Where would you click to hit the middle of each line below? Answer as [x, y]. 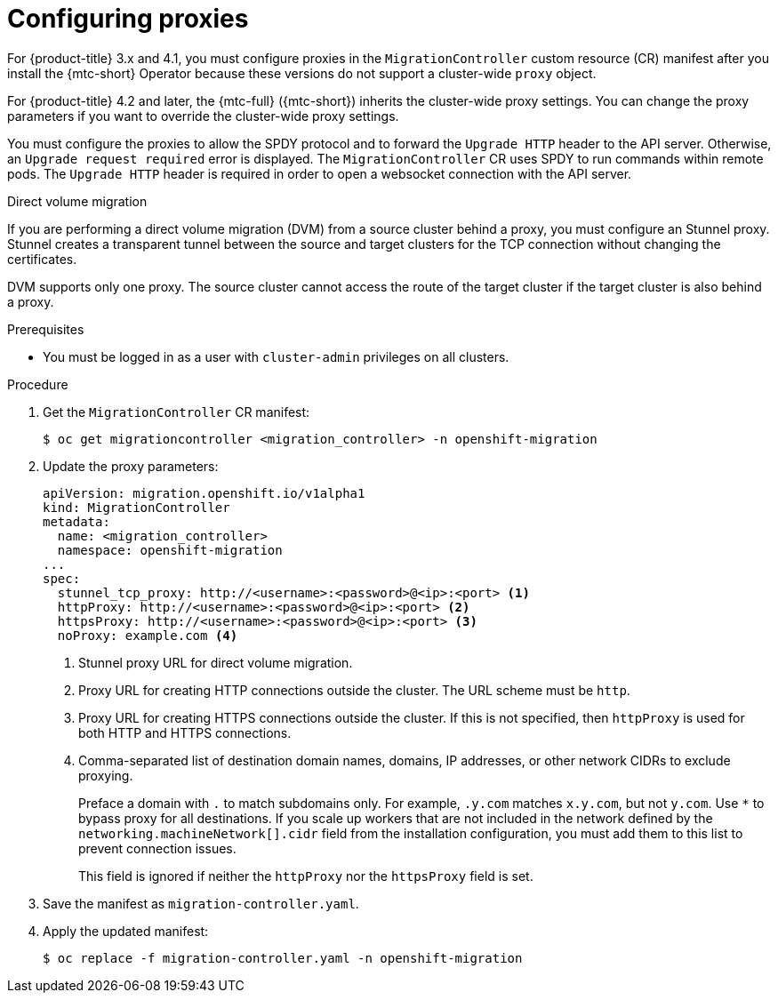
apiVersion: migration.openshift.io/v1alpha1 [204, 493]
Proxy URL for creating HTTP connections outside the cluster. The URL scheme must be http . [354, 690]
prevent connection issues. [157, 848]
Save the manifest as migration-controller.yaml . [201, 903]
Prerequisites [46, 329]
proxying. [106, 775]
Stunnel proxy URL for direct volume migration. [216, 662]
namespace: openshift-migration [170, 550]
